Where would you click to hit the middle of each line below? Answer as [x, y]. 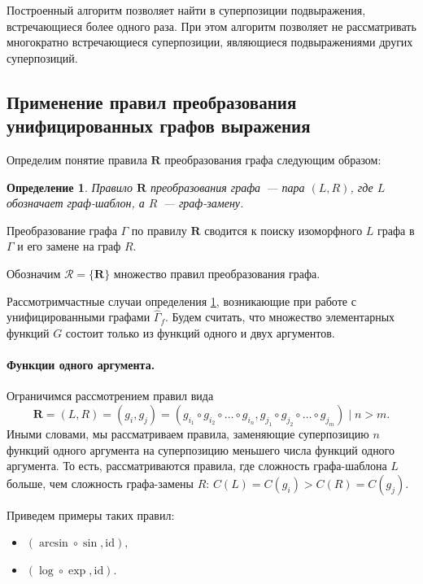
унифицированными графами [78, 317]
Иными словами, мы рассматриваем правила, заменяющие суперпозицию [188, 433]
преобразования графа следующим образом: [273, 159]
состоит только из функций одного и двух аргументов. [200, 332]
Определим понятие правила [77, 159]
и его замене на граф [69, 246]
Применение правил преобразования [152, 101]
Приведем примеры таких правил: [91, 514]
